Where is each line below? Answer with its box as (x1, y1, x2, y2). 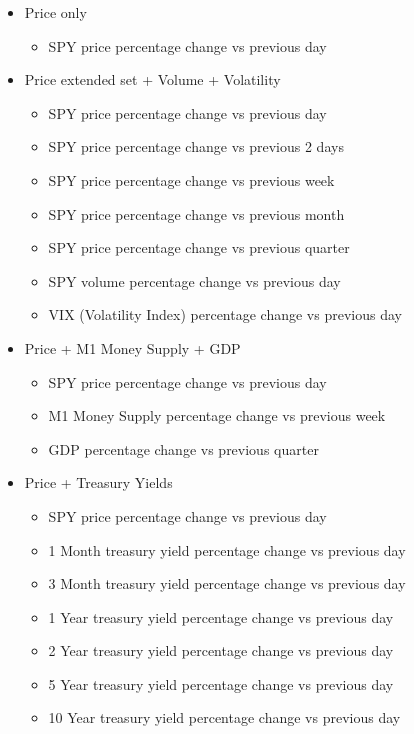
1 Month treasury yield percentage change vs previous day (48, 539, 406, 560)
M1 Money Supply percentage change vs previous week (48, 405, 386, 426)
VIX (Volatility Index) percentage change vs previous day (48, 304, 402, 325)
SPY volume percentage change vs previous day (48, 270, 341, 291)
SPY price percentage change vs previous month (48, 203, 345, 224)
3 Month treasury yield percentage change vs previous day (48, 573, 406, 594)
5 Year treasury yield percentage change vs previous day (48, 673, 394, 694)
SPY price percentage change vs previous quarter (48, 237, 350, 258)
